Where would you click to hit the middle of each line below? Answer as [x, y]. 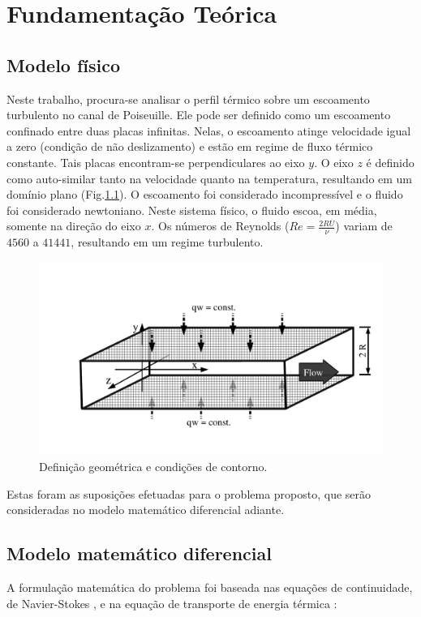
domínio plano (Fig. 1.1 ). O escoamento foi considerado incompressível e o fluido [205, 194]
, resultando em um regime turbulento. [167, 242]
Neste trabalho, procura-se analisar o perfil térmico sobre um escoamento [188, 99]
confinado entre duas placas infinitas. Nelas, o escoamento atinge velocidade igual [209, 130]
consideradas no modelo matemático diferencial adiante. [146, 510]
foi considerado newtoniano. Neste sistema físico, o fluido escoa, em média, [192, 210]
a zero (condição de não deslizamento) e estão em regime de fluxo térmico [190, 146]
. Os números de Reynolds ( [220, 226]
